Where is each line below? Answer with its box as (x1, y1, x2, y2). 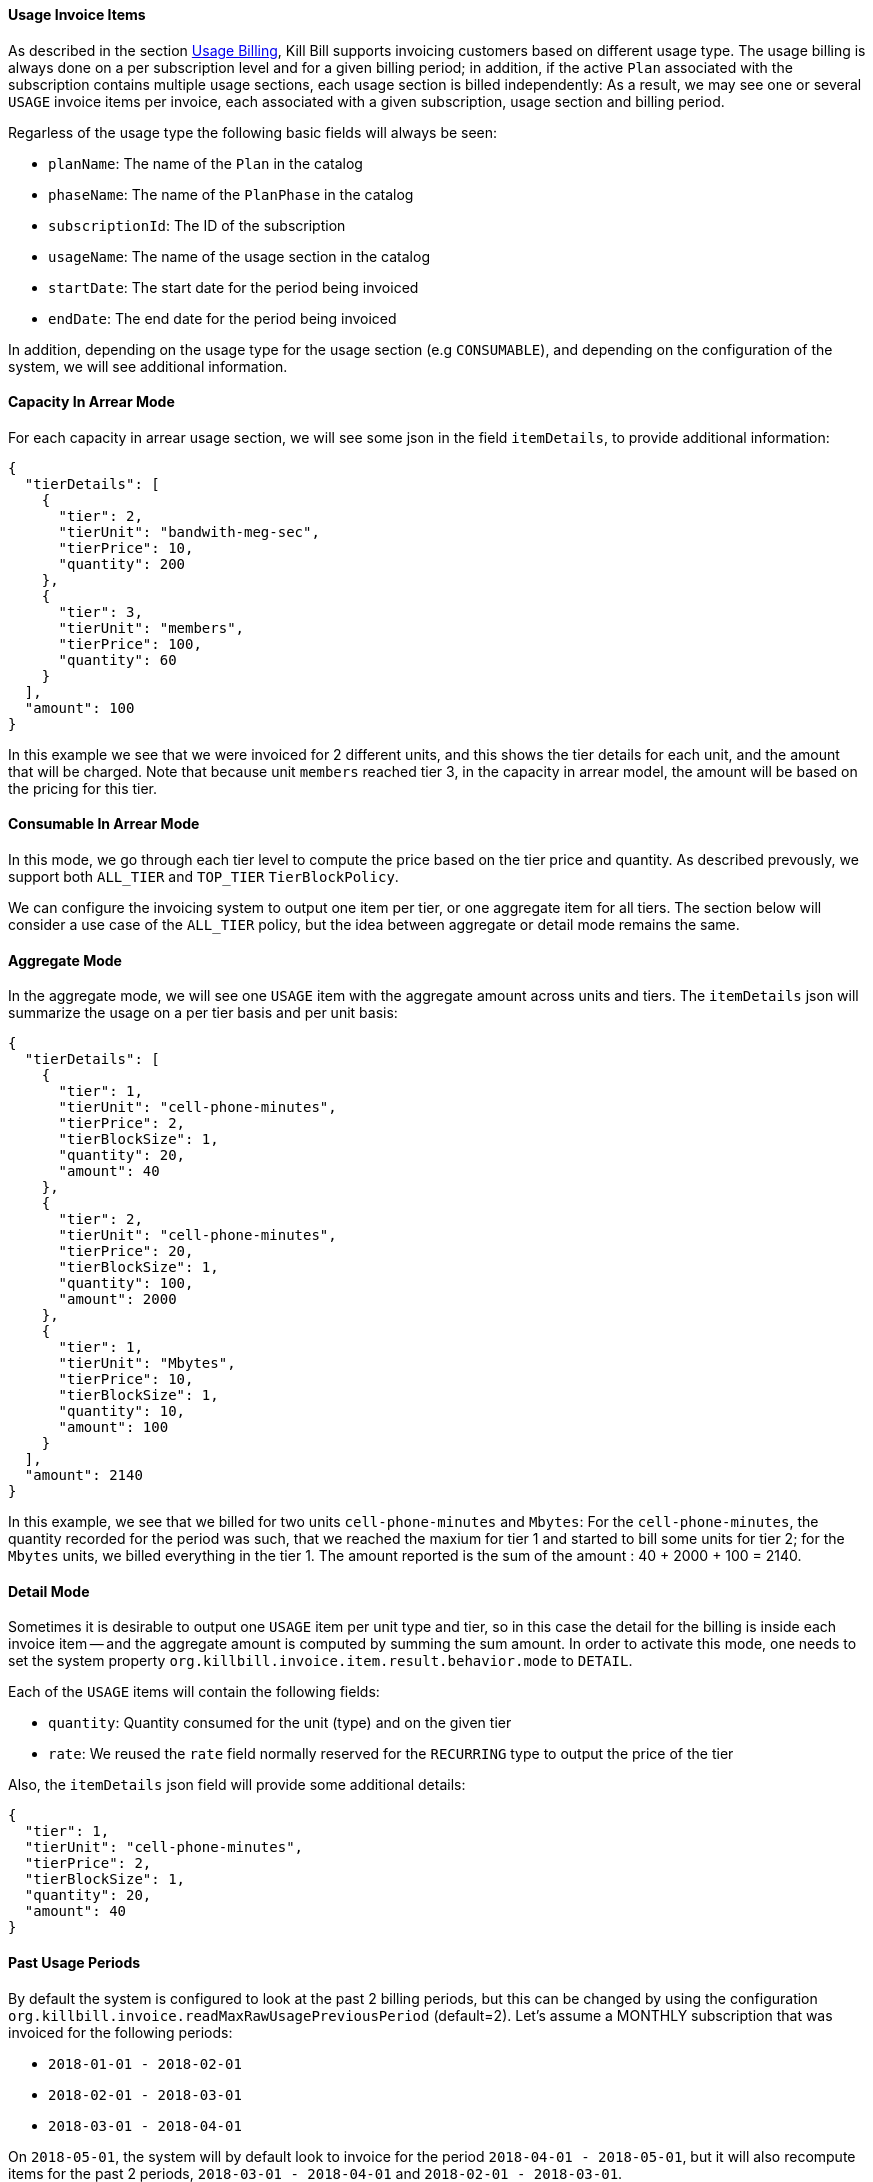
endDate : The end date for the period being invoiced (48, 309, 397, 327)
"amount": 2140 (24, 1467, 143, 1484)
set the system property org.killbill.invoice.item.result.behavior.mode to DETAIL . (8, 1652, 633, 1670)
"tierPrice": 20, (58, 1243, 194, 1260)
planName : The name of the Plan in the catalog (48, 154, 363, 172)
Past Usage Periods (8, 1954, 141, 1972)
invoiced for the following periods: (8, 2023, 233, 2041)
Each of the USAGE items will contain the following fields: (8, 1683, 380, 1701)
